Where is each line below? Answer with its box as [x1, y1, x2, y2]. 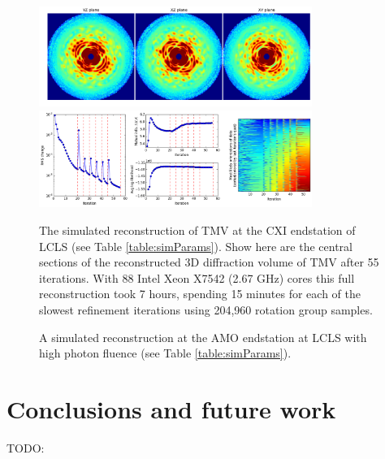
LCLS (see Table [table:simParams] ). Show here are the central [39, 237, 353, 254]
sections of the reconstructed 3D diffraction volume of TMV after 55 [39, 253, 379, 271]
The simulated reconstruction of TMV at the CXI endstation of [39, 222, 356, 238]
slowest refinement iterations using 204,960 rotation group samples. [39, 301, 373, 318]
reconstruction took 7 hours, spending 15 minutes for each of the [39, 285, 361, 302]
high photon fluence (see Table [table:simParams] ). [39, 344, 292, 362]
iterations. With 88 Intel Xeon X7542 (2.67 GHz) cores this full [39, 269, 355, 286]
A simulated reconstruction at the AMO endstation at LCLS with [39, 328, 367, 345]
